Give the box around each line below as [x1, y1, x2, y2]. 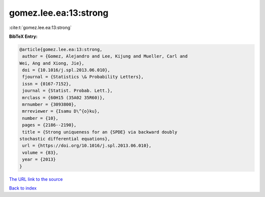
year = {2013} [22, 157, 56, 162]
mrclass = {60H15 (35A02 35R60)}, [22, 95, 105, 100]
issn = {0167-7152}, [22, 81, 72, 86]
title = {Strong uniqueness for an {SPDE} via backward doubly [22, 129, 178, 135]
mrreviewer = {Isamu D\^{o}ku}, [22, 109, 100, 114]
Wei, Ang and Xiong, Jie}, [19, 60, 84, 66]
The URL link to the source [9, 176, 63, 182]
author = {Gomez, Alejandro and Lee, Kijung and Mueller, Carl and [22, 54, 188, 59]
